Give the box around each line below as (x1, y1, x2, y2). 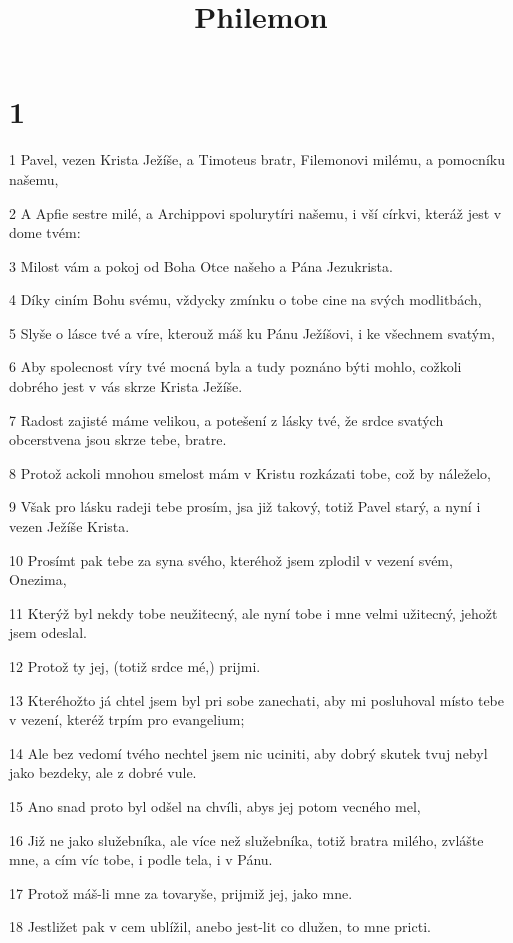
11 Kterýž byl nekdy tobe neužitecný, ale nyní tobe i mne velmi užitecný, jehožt (9, 602, 498, 623)
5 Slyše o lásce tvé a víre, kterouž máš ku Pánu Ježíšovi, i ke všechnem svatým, (9, 322, 495, 343)
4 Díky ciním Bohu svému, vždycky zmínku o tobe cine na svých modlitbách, (9, 289, 482, 310)
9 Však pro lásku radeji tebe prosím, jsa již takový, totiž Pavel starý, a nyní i (9, 496, 481, 517)
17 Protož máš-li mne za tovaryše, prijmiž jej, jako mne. (9, 882, 353, 903)
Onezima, (9, 569, 67, 590)
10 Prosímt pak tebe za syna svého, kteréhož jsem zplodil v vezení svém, (9, 549, 453, 570)
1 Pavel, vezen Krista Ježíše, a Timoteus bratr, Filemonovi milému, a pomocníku (9, 149, 505, 170)
